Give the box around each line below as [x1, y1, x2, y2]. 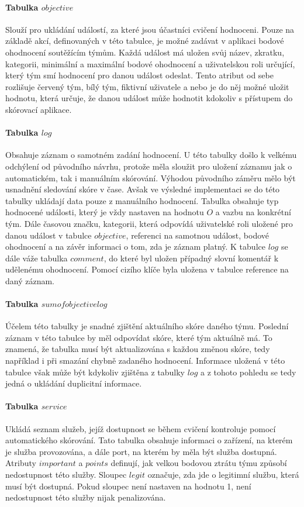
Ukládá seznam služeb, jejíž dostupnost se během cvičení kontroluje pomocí [5, 422, 276, 434]
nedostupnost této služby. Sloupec [5, 468, 127, 480]
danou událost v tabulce [5, 229, 92, 241]
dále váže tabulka [5, 251, 68, 264]
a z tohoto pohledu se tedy [200, 365, 296, 378]
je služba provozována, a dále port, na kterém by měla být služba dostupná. [5, 445, 277, 457]
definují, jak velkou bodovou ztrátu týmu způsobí [110, 457, 287, 469]
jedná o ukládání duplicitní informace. [5, 377, 142, 389]
